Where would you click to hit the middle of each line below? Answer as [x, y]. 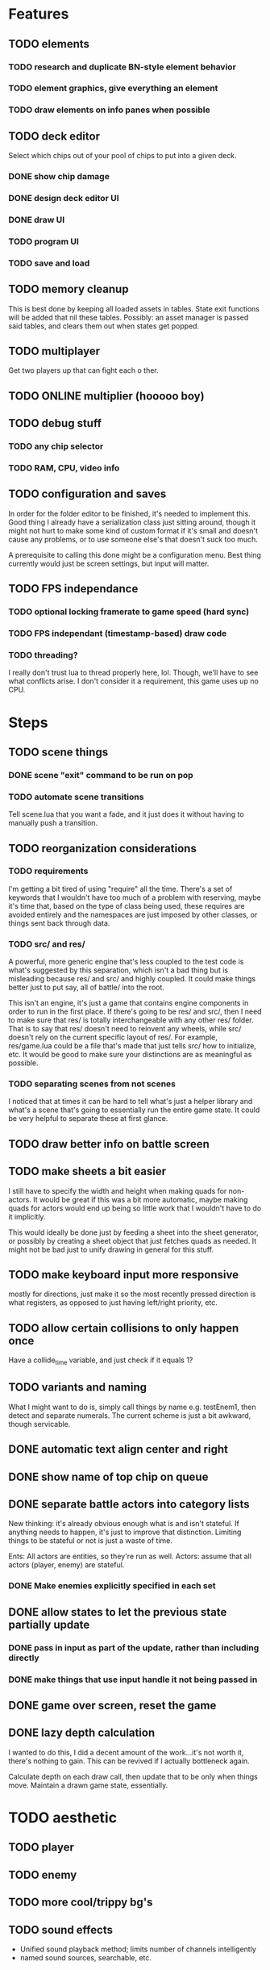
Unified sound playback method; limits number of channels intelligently [138, 1949]
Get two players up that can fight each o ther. [83, 370]
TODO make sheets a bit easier [87, 1171]
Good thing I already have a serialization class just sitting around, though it [132, 522]
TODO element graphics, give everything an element [113, 88]
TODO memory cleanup [69, 289]
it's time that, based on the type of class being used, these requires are [127, 906]
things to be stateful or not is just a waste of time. [91, 1541]
